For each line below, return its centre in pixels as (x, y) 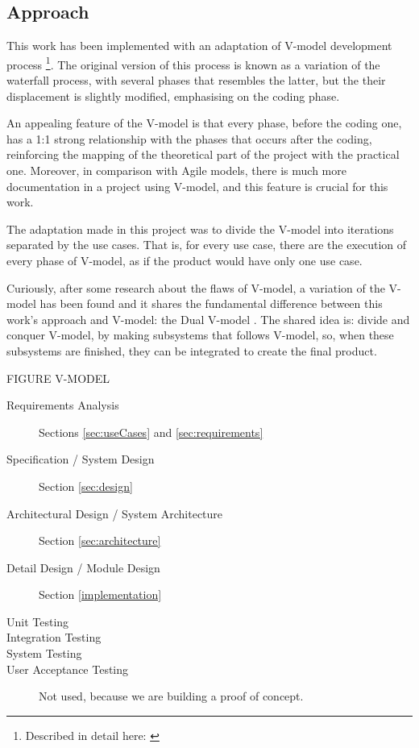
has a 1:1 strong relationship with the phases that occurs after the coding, (189, 138)
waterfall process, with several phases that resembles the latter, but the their (196, 80)
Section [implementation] (100, 594)
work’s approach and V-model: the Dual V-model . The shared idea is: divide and (208, 319)
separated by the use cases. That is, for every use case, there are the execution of (207, 245)
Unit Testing (38, 621)
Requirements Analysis (63, 405)
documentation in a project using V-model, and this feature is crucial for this (197, 186)
